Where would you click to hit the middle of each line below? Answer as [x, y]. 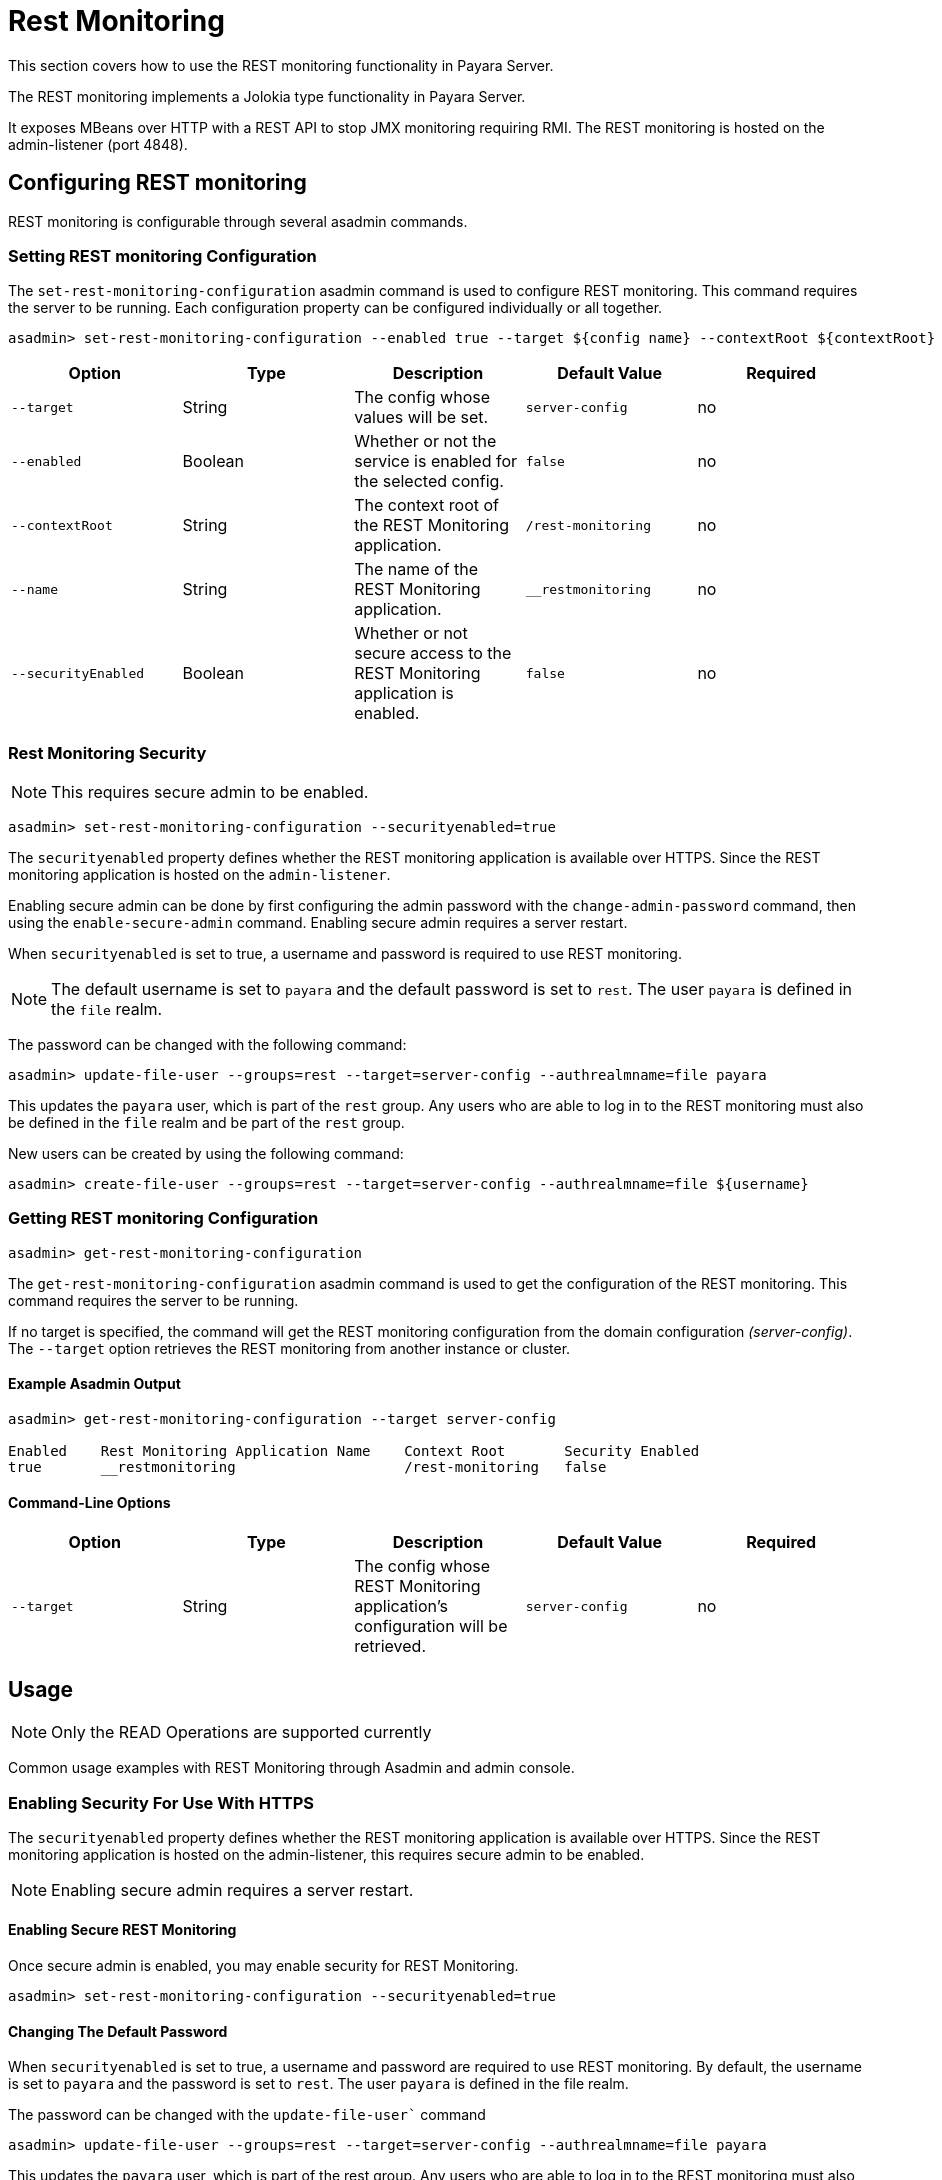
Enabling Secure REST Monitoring [122, 1930]
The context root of [427, 505]
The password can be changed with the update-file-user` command [247, 2115]
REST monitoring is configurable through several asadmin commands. [238, 221]
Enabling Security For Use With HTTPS [161, 1802]
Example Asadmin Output [94, 1384]
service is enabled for [436, 461]
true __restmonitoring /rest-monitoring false [307, 1467]
